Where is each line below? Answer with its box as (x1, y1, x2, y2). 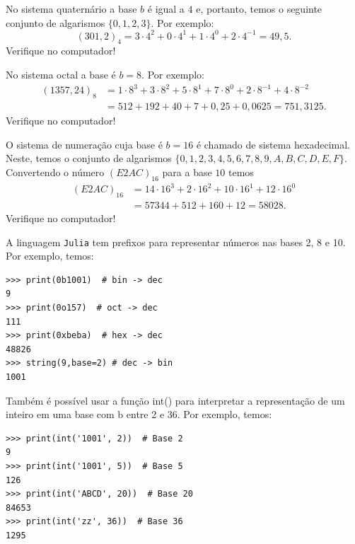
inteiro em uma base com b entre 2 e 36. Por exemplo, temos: (6, 407, 272, 422)
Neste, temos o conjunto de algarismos (6, 151, 172, 166)
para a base (162, 164, 212, 179)
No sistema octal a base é (6, 67, 116, 82)
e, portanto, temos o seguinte (196, 1, 322, 16)
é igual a (147, 1, 185, 16)
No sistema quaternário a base (6, 1, 137, 16)
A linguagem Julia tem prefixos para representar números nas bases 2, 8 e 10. (6, 234, 346, 249)
